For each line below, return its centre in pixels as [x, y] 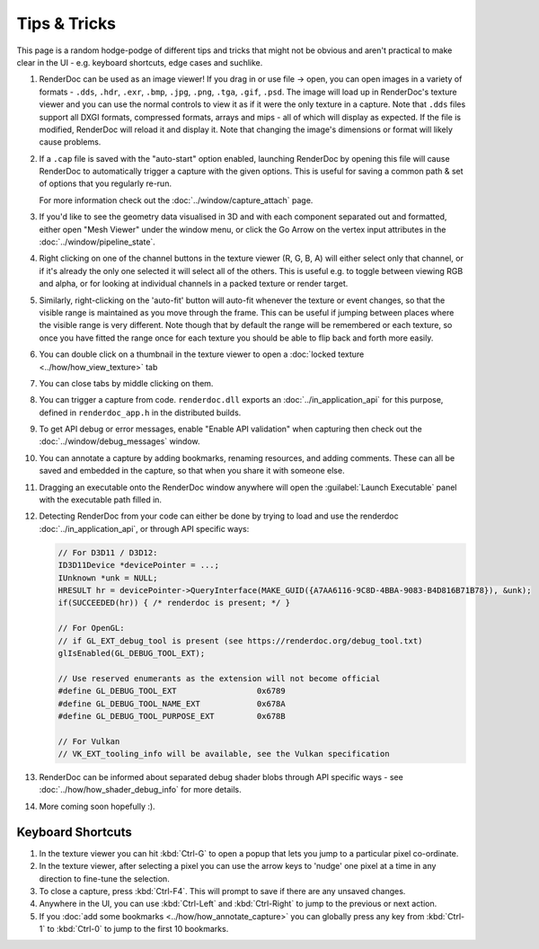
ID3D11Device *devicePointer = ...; [139, 565]
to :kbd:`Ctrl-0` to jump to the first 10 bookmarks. [138, 929]
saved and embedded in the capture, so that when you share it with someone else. [192, 471]
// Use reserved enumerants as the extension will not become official [219, 678]
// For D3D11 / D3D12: [108, 552]
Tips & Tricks [66, 23]
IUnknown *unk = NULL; [108, 578]
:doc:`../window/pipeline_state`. [97, 242]
